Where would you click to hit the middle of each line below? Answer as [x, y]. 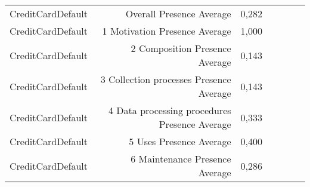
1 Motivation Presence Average [167, 31]
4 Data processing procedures [170, 110]
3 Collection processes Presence [166, 79]
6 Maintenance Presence [181, 159]
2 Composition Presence [181, 48]
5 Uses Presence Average [180, 141]
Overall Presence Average [178, 13]
